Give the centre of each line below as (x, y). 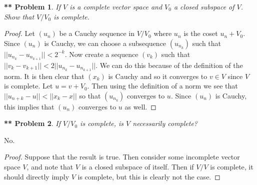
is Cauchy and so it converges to (158, 76)
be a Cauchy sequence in (97, 33)
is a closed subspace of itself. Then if (138, 167)
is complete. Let (28, 86)
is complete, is (102, 123)
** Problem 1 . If (32, 6)
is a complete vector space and (116, 6)
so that (90, 95)
